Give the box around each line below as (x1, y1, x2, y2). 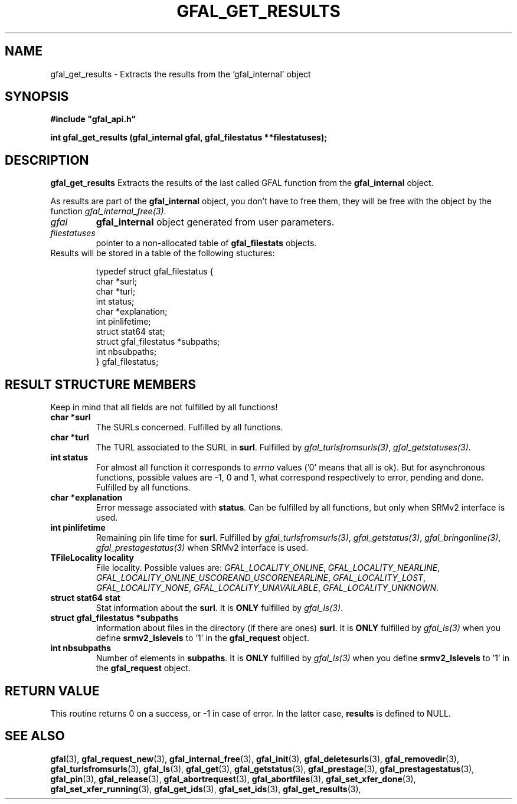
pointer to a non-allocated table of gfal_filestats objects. (96, 238, 317, 249)
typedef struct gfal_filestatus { (96, 266, 214, 277)
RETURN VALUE (5, 683, 100, 698)
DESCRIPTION (5, 152, 89, 168)
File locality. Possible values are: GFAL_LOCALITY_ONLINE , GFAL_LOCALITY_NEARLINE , (96, 563, 440, 573)
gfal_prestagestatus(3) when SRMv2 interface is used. (96, 542, 309, 553)
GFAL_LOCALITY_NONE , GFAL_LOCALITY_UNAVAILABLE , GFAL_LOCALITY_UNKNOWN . (96, 583, 439, 593)
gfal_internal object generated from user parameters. (96, 216, 335, 228)
